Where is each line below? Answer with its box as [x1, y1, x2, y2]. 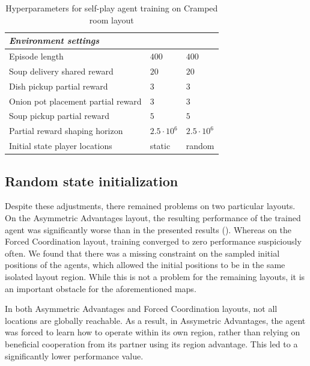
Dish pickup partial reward [9, 79, 108, 92]
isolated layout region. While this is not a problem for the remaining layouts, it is [5, 270, 305, 282]
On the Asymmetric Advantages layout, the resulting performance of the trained [5, 211, 301, 224]
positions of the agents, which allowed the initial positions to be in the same [5, 258, 285, 271]
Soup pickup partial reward [9, 109, 109, 122]
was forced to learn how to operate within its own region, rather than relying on [5, 326, 300, 338]
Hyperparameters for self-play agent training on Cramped [5, 2, 218, 14]
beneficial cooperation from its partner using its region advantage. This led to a [5, 337, 298, 350]
